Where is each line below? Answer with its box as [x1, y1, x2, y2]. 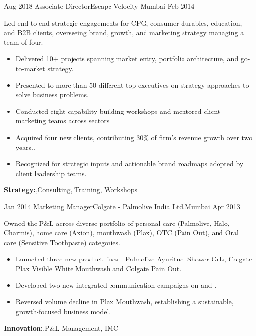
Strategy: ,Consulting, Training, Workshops [4, 185, 138, 195]
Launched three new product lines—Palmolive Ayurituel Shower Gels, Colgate [15, 254, 252, 264]
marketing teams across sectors [15, 115, 110, 126]
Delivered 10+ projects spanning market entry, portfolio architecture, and [15, 53, 239, 64]
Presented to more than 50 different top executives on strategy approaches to [15, 79, 249, 90]
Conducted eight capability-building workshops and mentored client [15, 106, 220, 116]
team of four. [4, 37, 43, 47]
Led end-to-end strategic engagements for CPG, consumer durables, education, [4, 17, 242, 28]
